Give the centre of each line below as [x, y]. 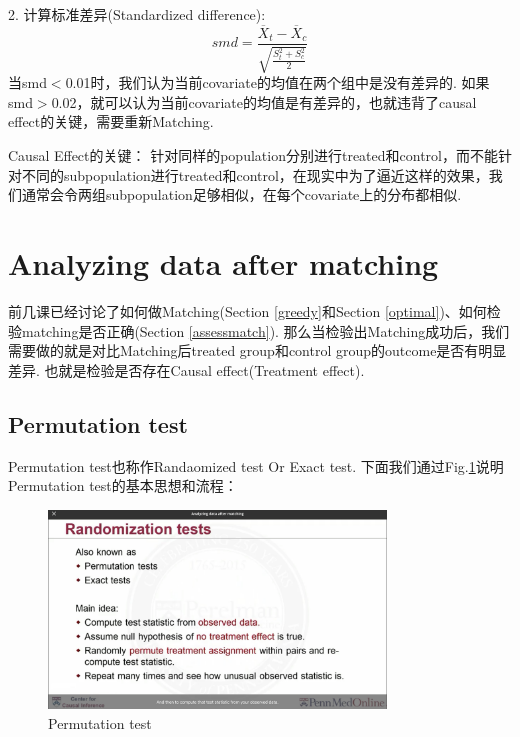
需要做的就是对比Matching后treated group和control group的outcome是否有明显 [257, 350]
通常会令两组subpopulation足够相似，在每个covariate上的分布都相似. [241, 194]
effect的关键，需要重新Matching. [111, 121]
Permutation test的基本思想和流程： [123, 485]
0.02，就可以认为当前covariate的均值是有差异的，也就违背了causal [264, 101]
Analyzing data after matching [223, 263]
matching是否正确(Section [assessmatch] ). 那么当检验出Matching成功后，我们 [265, 330]
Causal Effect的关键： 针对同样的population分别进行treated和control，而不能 [253, 155]
